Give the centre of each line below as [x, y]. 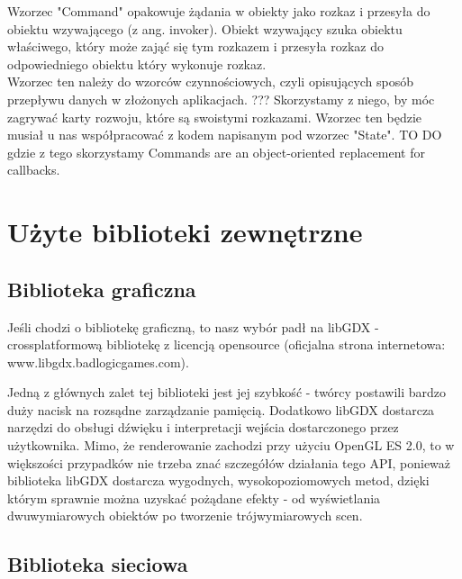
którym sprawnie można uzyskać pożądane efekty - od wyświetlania [194, 498]
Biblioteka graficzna [102, 289]
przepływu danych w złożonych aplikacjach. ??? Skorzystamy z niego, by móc [221, 99]
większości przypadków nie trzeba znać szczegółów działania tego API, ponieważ [229, 462]
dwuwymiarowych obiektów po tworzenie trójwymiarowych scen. [185, 516]
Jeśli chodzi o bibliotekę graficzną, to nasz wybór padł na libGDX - [193, 326]
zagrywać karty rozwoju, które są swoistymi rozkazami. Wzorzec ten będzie [215, 117]
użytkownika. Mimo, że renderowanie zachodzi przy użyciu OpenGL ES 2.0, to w [231, 445]
